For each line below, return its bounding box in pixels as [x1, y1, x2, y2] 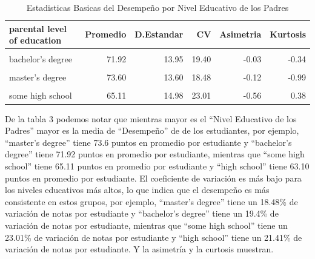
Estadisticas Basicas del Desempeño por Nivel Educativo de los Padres [26, 1, 289, 13]
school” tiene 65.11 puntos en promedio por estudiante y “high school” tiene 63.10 [5, 159, 310, 172]
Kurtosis [270, 28, 306, 41]
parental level [9, 22, 67, 34]
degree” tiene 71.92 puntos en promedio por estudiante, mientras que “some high [5, 148, 305, 160]
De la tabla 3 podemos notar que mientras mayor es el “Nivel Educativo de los [5, 112, 297, 125]
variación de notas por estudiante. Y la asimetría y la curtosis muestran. [5, 243, 274, 255]
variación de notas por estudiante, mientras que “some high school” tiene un [5, 218, 288, 231]
